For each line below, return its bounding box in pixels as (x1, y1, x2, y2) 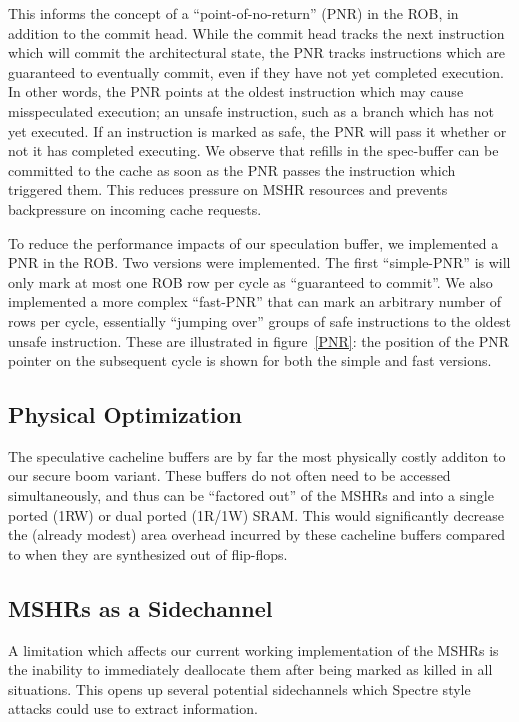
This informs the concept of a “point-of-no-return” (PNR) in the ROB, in (8, 3, 459, 23)
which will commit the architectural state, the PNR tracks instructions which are (8, 42, 506, 63)
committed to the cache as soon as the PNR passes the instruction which (8, 159, 456, 180)
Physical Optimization (8, 399, 242, 430)
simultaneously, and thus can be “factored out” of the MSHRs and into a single (8, 485, 494, 506)
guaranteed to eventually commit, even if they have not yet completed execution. (8, 61, 504, 82)
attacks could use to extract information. (8, 698, 258, 719)
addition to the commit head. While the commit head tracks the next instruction (8, 22, 505, 43)
